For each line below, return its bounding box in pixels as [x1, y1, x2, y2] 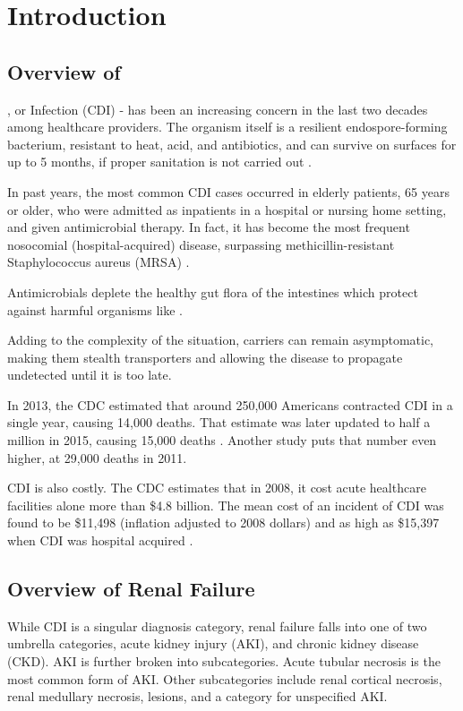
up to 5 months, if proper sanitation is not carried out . [7, 152, 312, 171]
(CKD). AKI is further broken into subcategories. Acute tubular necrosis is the [7, 652, 441, 671]
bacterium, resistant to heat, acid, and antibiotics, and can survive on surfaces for [7, 134, 457, 153]
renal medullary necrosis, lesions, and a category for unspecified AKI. [7, 687, 388, 706]
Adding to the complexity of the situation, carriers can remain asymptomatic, [7, 330, 433, 349]
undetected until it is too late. [7, 365, 172, 384]
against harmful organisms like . [7, 300, 183, 319]
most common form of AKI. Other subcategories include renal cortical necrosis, [7, 669, 442, 688]
